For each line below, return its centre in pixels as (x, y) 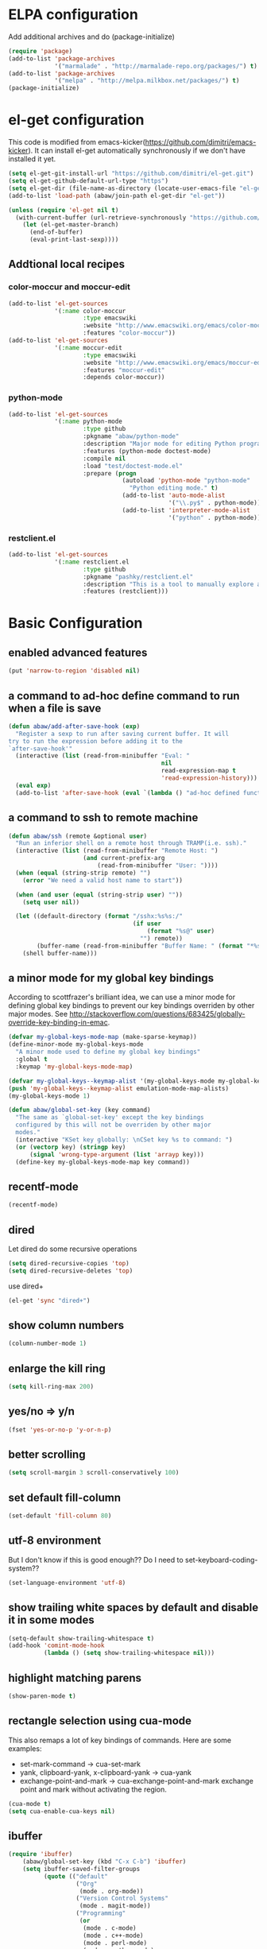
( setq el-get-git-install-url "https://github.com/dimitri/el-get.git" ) (131, 174)
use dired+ (26, 1286)
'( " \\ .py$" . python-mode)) (215, 503)
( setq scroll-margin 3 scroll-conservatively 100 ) (94, 1473)
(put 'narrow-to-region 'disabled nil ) (74, 671)
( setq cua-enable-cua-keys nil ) (62, 1811)
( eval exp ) (33, 785)
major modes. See (38, 1014)
